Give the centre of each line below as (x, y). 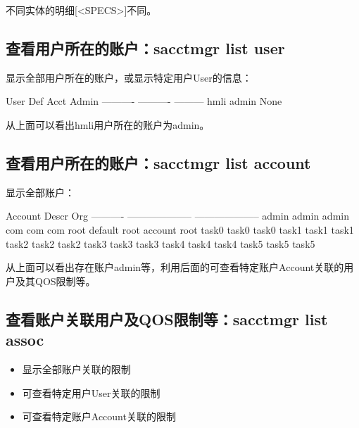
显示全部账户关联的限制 (76, 369)
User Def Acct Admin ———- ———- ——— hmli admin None (144, 101)
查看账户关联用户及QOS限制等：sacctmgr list (167, 319)
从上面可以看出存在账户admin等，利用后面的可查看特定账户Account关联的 (175, 267)
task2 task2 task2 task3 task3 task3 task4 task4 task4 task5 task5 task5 (160, 243)
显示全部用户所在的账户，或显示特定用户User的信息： (129, 77)
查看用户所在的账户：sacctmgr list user (145, 48)
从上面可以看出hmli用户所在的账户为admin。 (108, 124)
